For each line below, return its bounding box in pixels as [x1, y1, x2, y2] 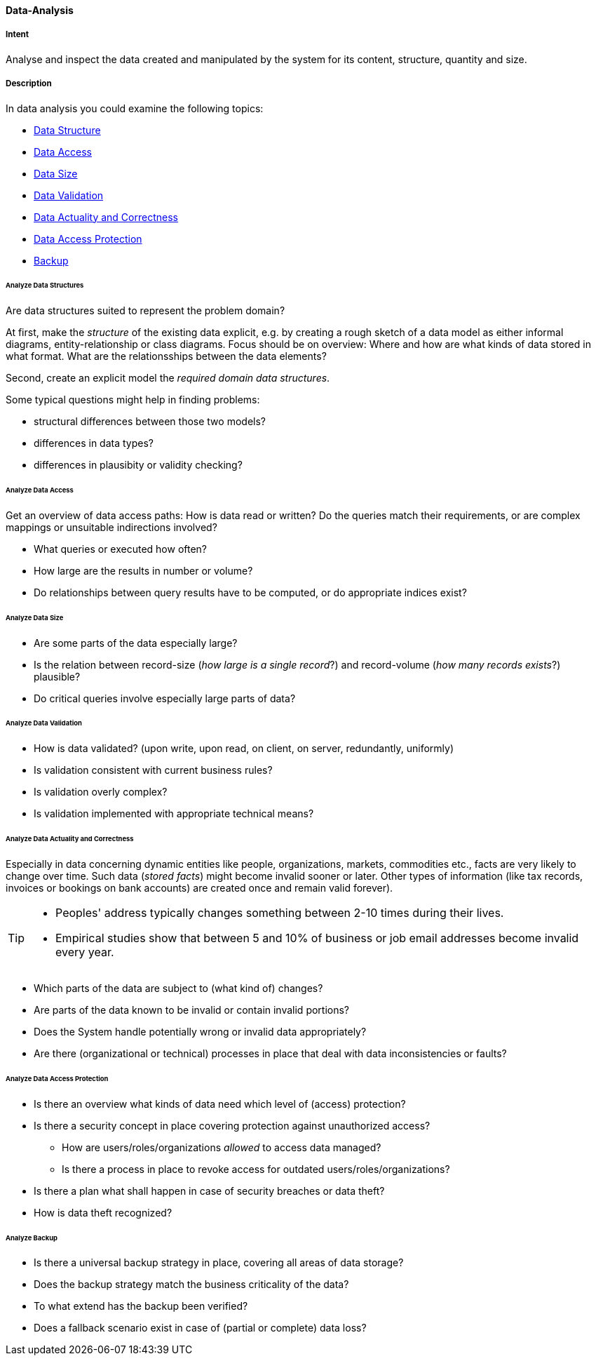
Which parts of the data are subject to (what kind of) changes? [34, 982, 323, 994]
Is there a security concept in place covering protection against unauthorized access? [34, 1119, 431, 1132]
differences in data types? [34, 437, 154, 450]
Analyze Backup [6, 1233, 57, 1242]
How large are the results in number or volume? [34, 564, 253, 577]
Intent [6, 29, 29, 40]
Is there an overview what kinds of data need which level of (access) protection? [34, 1097, 406, 1110]
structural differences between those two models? [34, 415, 266, 428]
